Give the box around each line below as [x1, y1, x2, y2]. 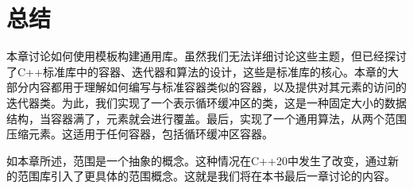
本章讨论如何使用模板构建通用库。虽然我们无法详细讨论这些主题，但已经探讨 [6, 48, 407, 64]
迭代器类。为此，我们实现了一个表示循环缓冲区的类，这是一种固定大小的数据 [6, 94, 407, 110]
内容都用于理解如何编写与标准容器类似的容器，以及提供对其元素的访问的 [28, 79, 407, 95]
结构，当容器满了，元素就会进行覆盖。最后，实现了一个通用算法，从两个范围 [6, 110, 407, 126]
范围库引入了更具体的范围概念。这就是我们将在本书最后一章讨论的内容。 [17, 168, 396, 184]
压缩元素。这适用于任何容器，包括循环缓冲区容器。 [6, 125, 273, 142]
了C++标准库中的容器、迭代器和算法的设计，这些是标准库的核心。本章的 [6, 63, 388, 79]
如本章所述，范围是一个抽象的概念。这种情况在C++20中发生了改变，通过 [6, 152, 388, 168]
